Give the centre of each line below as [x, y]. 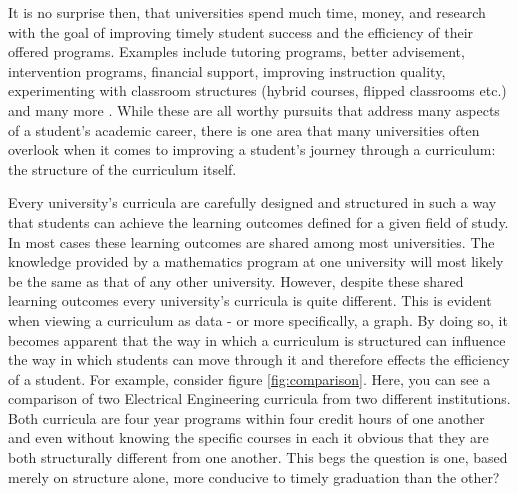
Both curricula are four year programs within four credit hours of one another [246, 417]
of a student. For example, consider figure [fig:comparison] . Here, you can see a [249, 378]
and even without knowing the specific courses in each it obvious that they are [248, 437]
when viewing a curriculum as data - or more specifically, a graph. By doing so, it [258, 319]
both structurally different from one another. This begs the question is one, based [258, 457]
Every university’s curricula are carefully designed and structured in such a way [252, 202]
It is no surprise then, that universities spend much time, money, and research [247, 12]
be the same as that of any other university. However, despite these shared [236, 280]
